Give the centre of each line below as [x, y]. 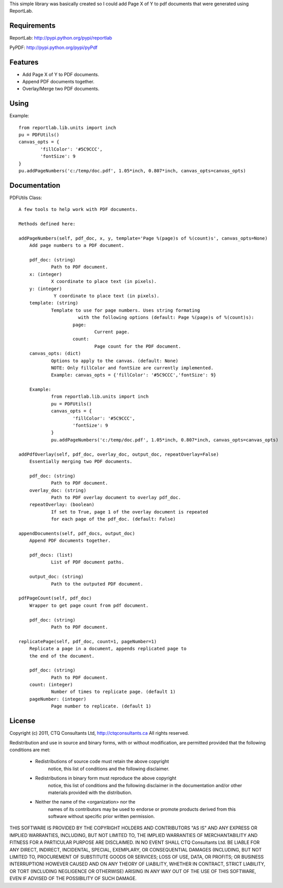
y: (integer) [45, 289]
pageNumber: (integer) [58, 699]
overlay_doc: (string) [58, 490]
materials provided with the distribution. [90, 792]
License [22, 721]
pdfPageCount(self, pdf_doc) [55, 598]
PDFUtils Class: [26, 198]
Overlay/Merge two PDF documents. [61, 89]
